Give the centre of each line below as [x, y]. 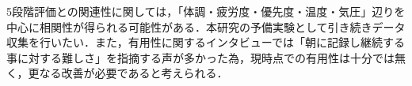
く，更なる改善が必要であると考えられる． [117, 73]
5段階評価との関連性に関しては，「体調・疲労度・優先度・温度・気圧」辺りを [206, 11]
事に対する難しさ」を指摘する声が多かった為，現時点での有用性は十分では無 [206, 57]
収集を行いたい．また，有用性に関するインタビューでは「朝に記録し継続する [206, 42]
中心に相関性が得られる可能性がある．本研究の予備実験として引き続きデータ [206, 26]
